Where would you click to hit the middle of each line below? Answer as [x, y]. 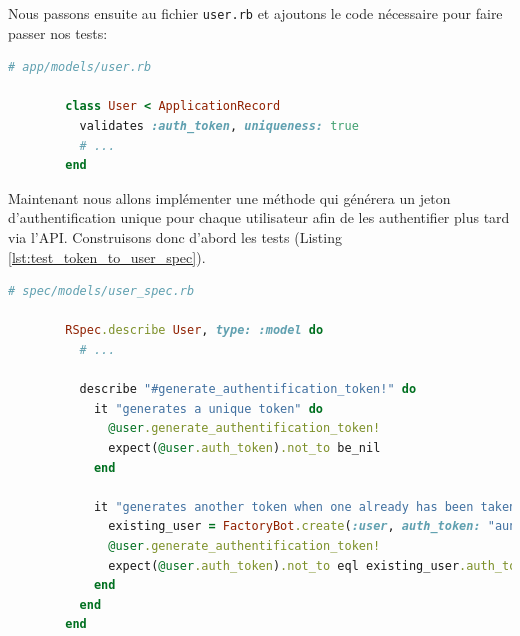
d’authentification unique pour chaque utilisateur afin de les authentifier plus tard [259, 217]
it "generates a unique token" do [208, 408]
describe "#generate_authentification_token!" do [248, 389]
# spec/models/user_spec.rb [101, 291]
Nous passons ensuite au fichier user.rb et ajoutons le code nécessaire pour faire [255, 13]
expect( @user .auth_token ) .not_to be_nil [244, 447]
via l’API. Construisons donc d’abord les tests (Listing [175, 237]
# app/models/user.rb [80, 67]
